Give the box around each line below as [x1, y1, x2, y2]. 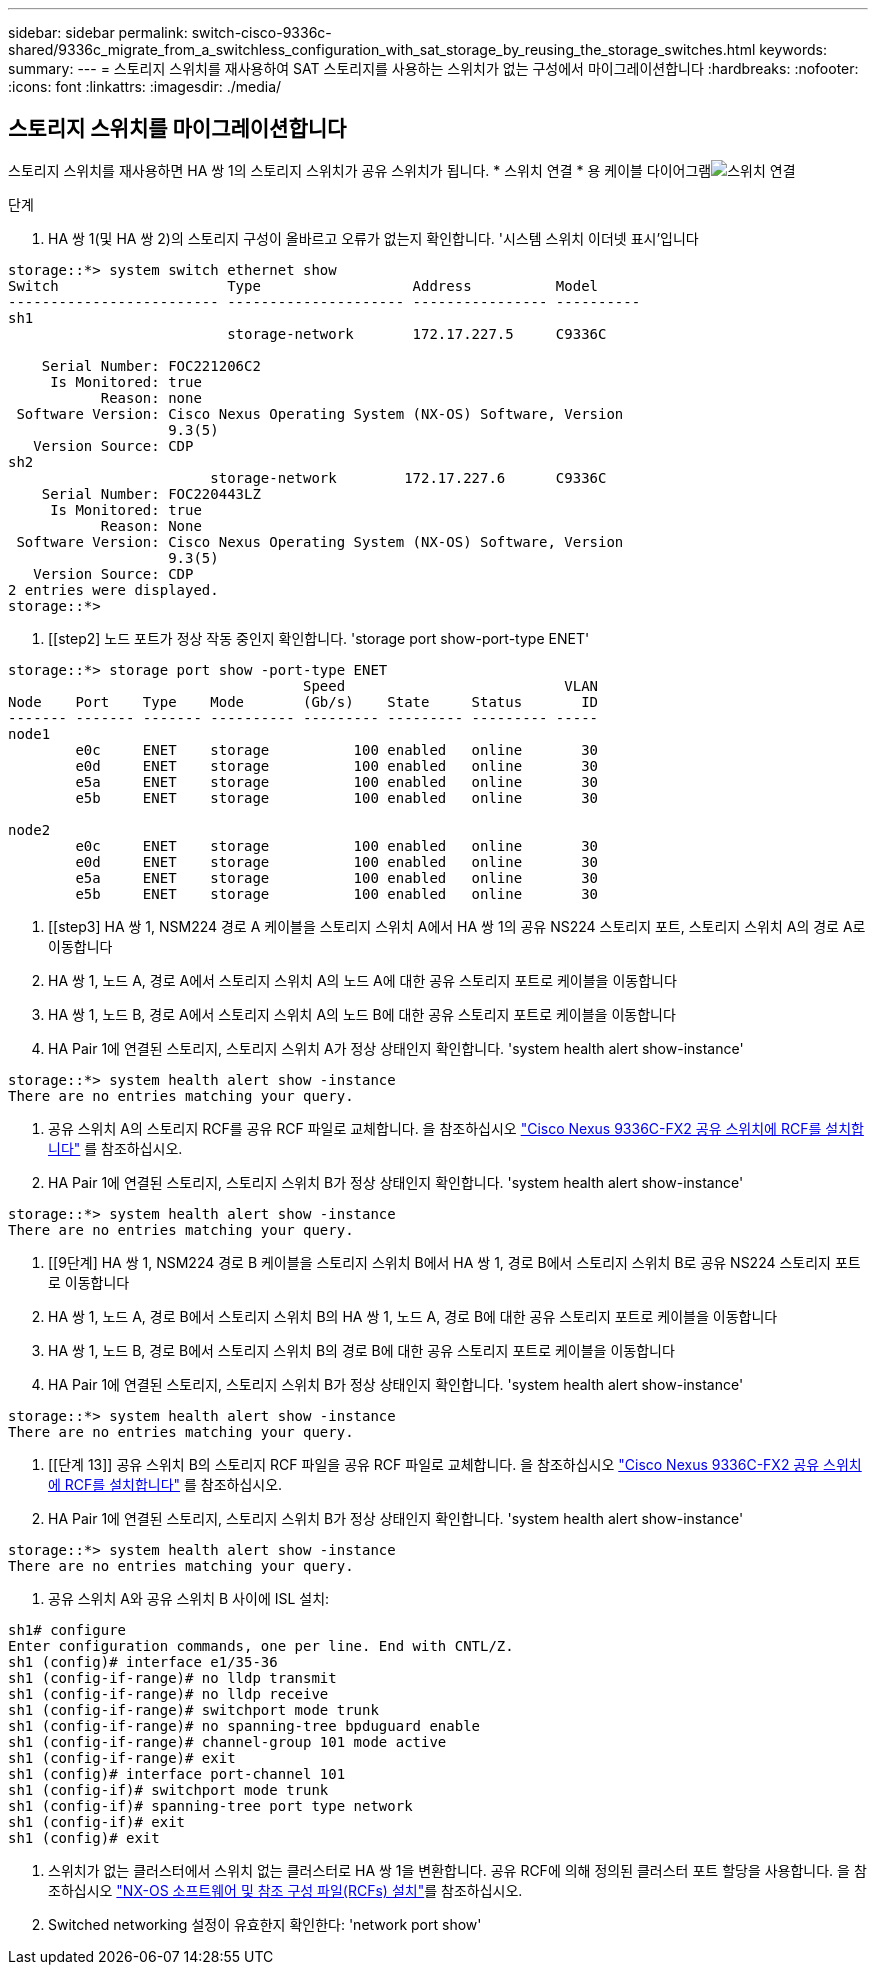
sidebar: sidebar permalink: [8, 24, 188, 41]
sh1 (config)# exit [8, 1829, 160, 1846]
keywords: [759, 41, 827, 58]
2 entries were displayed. [8, 581, 219, 598]
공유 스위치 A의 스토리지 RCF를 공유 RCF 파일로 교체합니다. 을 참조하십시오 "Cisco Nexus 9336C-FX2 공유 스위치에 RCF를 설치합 [48, 1119, 864, 1137]
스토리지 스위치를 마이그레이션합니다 [8, 116, 347, 142]
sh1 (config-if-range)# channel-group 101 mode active [8, 1733, 447, 1750]
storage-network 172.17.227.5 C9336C [227, 325, 607, 342]
